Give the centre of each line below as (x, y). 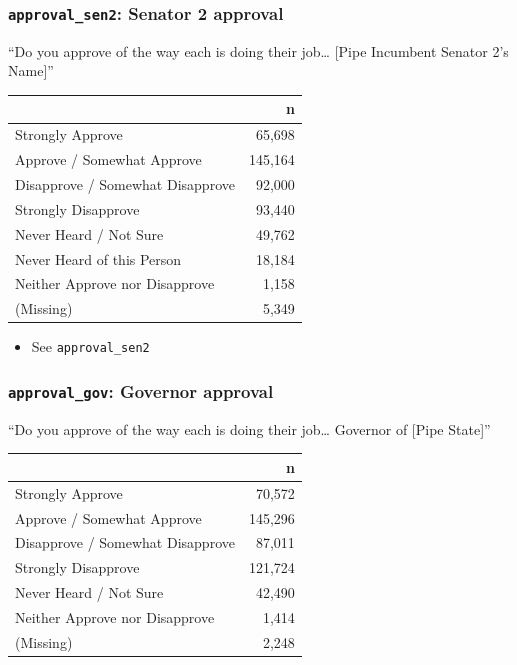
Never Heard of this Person (98, 258)
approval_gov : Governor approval (141, 390)
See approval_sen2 (90, 346)
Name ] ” (31, 70)
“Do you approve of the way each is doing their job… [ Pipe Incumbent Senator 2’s (258, 50)
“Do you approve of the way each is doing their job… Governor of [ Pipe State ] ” (249, 428)
